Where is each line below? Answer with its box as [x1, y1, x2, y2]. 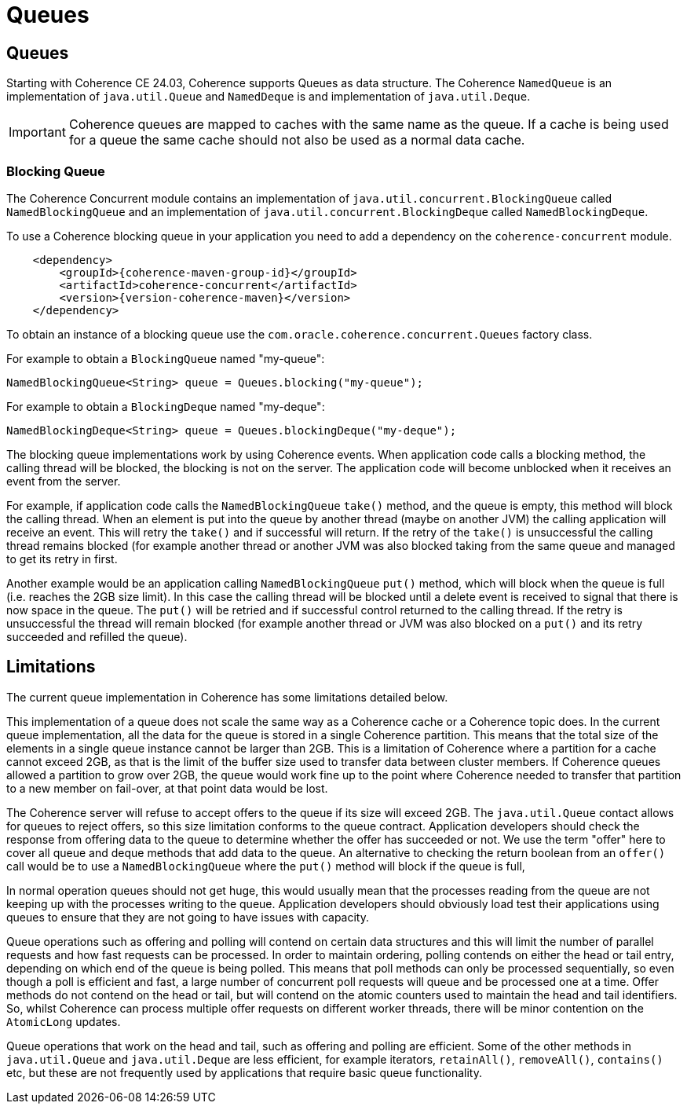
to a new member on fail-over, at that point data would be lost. [6, 781, 328, 795]
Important [9, 124, 66, 141]
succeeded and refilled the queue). [6, 629, 188, 643]
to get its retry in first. [6, 551, 118, 566]
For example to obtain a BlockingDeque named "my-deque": [6, 399, 325, 413]
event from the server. [6, 474, 121, 488]
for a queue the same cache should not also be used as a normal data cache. [68, 132, 525, 148]
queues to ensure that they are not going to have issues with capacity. [6, 910, 370, 924]
